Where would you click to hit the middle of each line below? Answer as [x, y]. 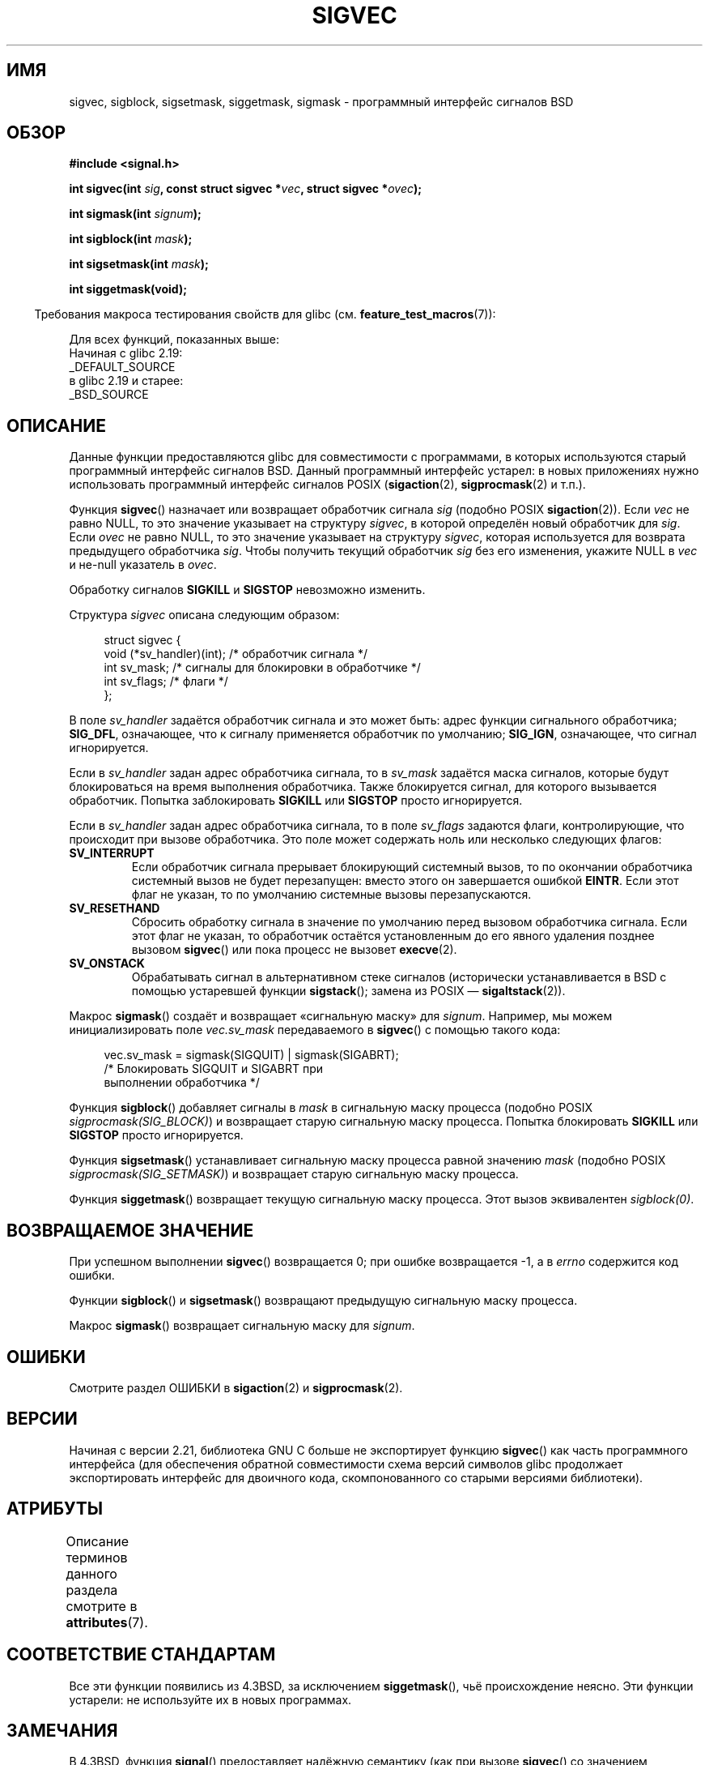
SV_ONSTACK [107, 964]
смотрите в [102, 1606]
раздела [92, 1590]
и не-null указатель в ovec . [143, 565]
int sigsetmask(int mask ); [139, 264]
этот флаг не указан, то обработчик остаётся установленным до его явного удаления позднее [393, 936]
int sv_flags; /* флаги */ [166, 682]
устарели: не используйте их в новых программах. [210, 1699]
